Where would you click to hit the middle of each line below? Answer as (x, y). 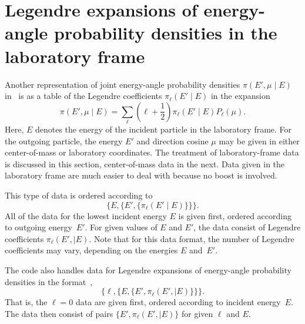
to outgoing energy (38, 227)
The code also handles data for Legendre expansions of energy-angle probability (148, 270)
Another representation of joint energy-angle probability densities (123, 84)
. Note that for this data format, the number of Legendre (192, 238)
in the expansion (240, 96)
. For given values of (121, 227)
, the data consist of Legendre (247, 227)
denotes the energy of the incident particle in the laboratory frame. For (163, 129)
